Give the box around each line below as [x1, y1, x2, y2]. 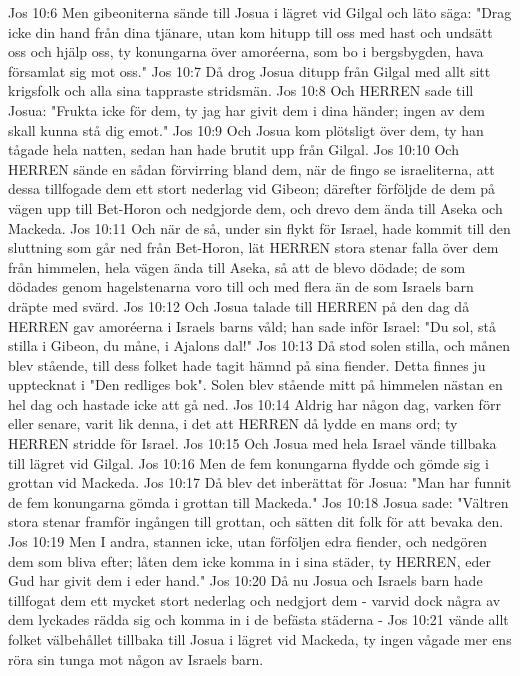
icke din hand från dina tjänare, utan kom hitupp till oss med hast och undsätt [8, 21, 493, 42]
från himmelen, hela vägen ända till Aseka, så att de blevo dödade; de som [8, 256, 466, 277]
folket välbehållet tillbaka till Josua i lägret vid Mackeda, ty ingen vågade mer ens [8, 629, 512, 649]
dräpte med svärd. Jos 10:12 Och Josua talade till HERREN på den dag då [8, 295, 470, 316]
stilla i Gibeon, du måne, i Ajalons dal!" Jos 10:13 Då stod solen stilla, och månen [8, 335, 511, 356]
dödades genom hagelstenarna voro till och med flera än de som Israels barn [8, 276, 474, 297]
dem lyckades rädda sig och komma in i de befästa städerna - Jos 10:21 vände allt [8, 609, 509, 630]
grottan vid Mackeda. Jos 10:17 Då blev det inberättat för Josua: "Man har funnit [8, 472, 512, 493]
